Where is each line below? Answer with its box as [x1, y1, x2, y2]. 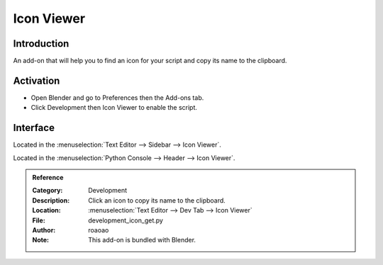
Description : [32, 196, 70, 205]
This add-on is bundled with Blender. [88, 236, 196, 244]
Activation [13, 74, 60, 86]
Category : [32, 186, 63, 195]
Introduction [13, 38, 70, 50]
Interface [13, 122, 55, 134]
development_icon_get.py [88, 216, 163, 225]
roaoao [88, 226, 109, 234]
